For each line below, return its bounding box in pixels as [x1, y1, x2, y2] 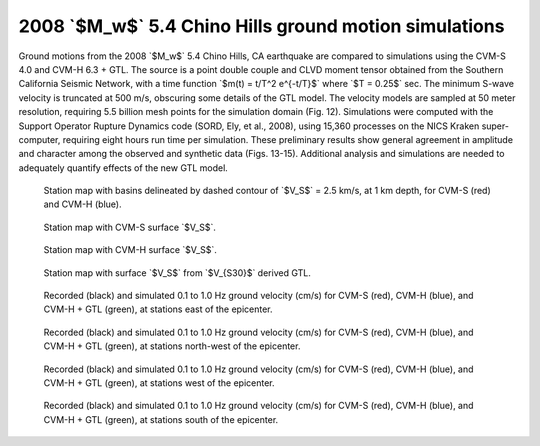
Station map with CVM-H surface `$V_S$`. [43, 244, 217, 256]
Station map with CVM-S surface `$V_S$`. [43, 221, 217, 233]
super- [481, 120, 510, 132]
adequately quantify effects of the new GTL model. [18, 161, 229, 174]
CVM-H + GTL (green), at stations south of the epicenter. [43, 413, 279, 425]
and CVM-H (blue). [43, 198, 122, 210]
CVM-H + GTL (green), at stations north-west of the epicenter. [43, 340, 301, 352]
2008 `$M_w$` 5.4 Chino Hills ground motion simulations [18, 15, 505, 37]
